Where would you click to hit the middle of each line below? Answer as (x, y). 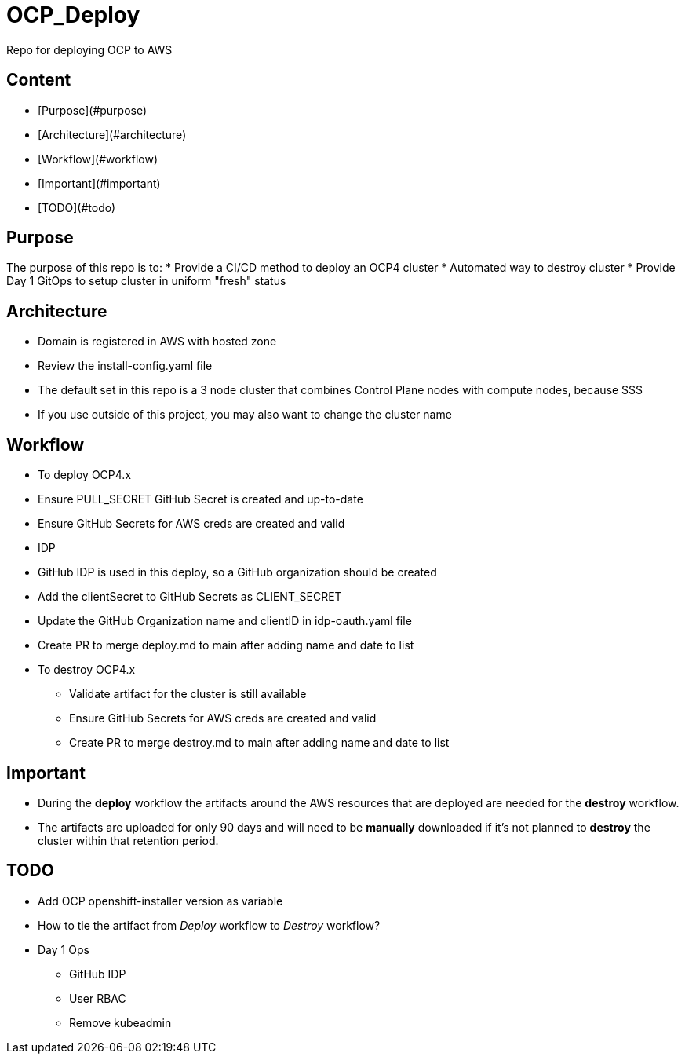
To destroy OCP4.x (87, 670)
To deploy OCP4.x (85, 475)
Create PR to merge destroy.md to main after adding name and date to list (259, 743)
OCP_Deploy (73, 15)
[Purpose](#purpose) (93, 110)
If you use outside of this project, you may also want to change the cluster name (245, 415)
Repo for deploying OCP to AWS (89, 49)
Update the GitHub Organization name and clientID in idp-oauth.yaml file (225, 621)
